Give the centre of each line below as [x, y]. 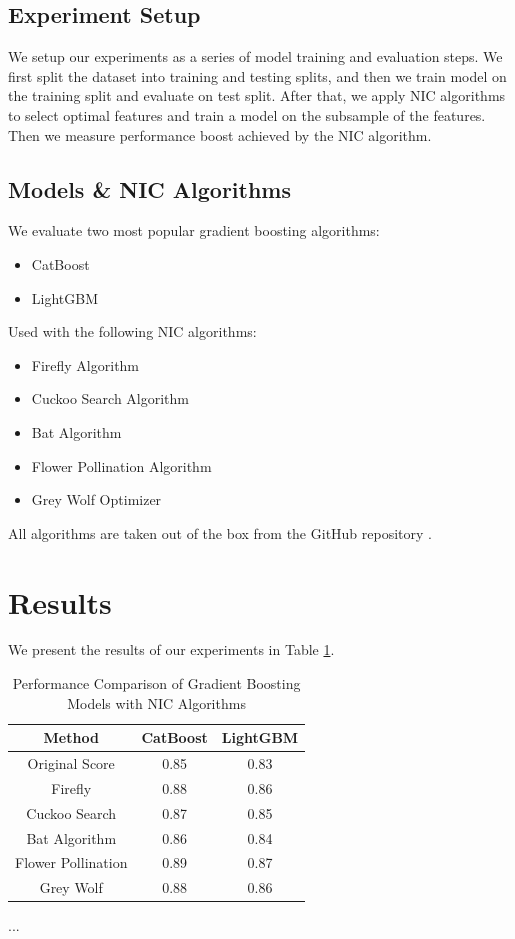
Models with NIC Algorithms [156, 702]
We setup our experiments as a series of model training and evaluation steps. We [255, 56]
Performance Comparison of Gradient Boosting [156, 683]
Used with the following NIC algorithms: [132, 331]
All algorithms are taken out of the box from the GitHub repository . [220, 532]
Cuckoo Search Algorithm [110, 398]
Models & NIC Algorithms [150, 188]
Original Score [71, 763]
